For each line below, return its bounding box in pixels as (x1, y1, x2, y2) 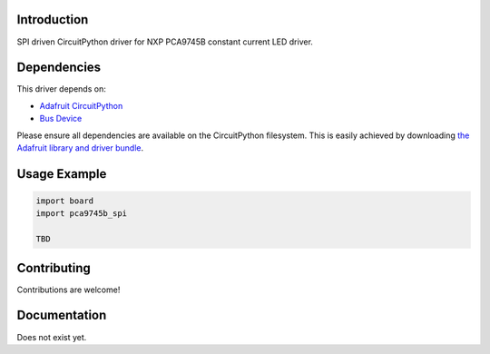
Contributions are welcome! (16, 284, 121, 295)
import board (35, 195, 94, 206)
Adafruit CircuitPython (39, 100, 123, 111)
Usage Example (16, 166, 107, 182)
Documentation (16, 308, 107, 323)
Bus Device (39, 113, 83, 124)
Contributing (16, 260, 91, 276)
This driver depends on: (16, 84, 106, 94)
